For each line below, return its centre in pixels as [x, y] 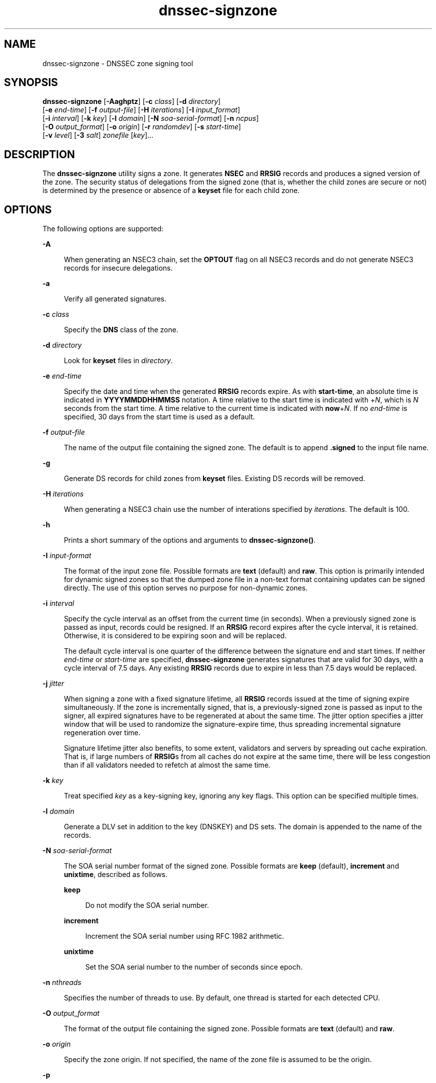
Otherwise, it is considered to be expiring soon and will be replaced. [175, 636]
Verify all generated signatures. [115, 299]
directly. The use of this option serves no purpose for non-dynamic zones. [186, 588]
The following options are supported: [103, 229]
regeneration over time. [102, 733]
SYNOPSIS [31, 83]
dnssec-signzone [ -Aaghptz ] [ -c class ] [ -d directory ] [132, 101]
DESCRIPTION [40, 154]
